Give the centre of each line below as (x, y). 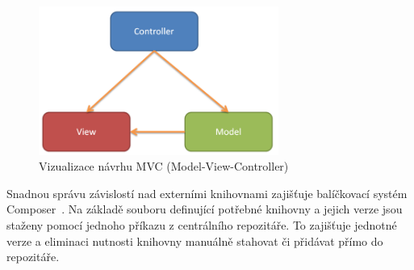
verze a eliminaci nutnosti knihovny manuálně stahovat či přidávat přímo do (195, 240)
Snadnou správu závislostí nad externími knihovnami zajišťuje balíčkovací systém (207, 193)
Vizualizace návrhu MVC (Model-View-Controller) (164, 166)
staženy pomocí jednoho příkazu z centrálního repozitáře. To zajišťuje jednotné (202, 225)
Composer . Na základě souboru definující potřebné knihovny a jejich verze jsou (205, 209)
